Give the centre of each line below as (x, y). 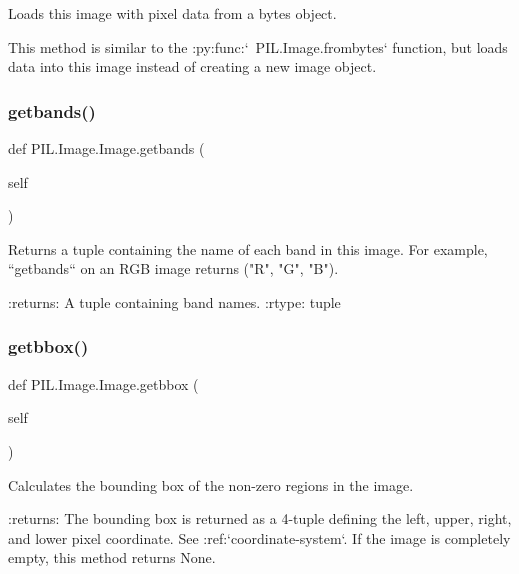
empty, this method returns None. (112, 557)
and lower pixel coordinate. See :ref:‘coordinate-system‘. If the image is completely (259, 537)
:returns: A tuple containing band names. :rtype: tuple (174, 301)
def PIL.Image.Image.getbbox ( (103, 383)
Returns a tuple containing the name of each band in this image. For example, (248, 248)
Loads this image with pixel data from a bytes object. (172, 13)
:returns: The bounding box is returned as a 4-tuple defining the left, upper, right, (260, 518)
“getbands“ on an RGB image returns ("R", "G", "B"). (173, 268)
